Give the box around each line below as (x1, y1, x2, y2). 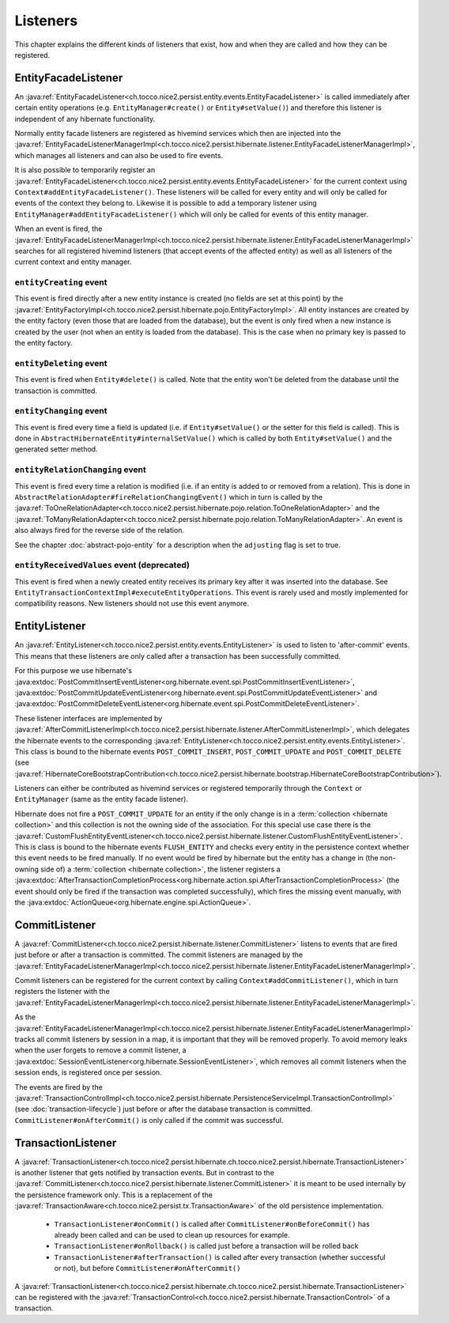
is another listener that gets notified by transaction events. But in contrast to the (14, 1168, 274, 1177)
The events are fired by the (14, 1082, 103, 1091)
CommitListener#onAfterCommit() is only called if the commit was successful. (14, 1115, 284, 1125)
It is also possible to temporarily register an (14, 165, 156, 175)
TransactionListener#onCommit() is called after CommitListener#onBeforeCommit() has (54, 1219, 371, 1229)
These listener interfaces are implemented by (14, 713, 163, 723)
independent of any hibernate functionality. (14, 114, 156, 123)
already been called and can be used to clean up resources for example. (54, 1230, 290, 1239)
